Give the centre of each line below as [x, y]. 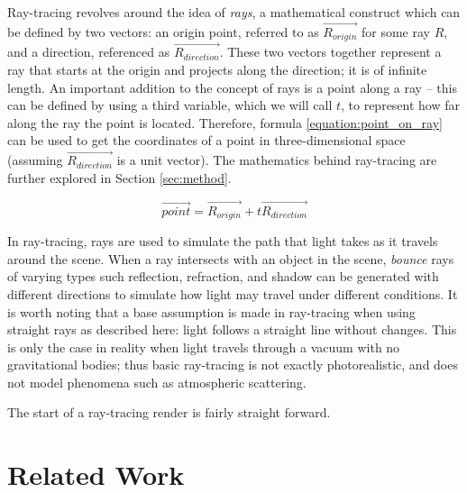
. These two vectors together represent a [330, 52]
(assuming [35, 160]
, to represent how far [401, 105]
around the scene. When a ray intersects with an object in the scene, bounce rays [231, 258]
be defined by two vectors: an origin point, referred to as [163, 31]
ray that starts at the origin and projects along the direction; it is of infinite [217, 70]
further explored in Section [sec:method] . [119, 177]
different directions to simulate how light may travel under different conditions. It [233, 293]
